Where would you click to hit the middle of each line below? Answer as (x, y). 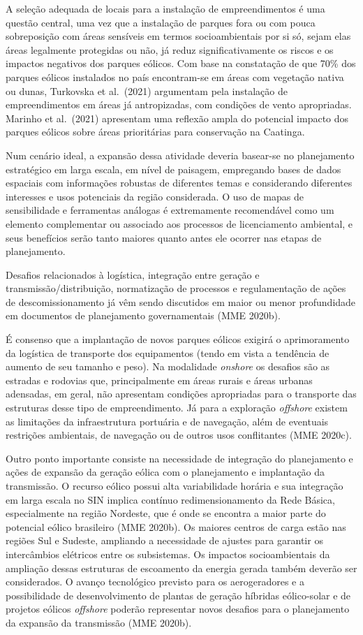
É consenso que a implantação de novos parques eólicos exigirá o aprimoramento (178, 339)
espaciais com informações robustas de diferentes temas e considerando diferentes (179, 183)
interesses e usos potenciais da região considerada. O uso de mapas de (155, 196)
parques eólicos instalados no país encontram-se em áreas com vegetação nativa (175, 76)
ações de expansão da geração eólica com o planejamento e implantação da (165, 472)
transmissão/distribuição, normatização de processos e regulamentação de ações (176, 288)
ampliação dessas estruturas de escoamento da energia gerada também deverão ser (181, 568)
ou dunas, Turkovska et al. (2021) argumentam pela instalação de (147, 90)
